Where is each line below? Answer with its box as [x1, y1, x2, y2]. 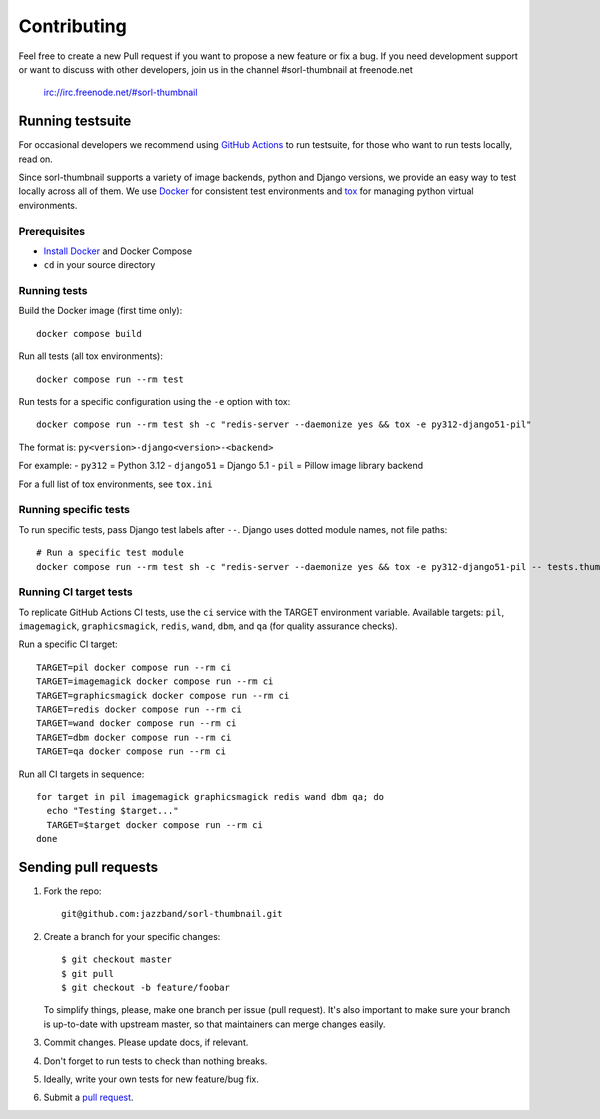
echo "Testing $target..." [46, 805, 179, 817]
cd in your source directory [43, 259, 156, 271]
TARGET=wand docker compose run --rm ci [36, 718, 237, 729]
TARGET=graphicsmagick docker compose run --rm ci [36, 690, 290, 701]
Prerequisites [18, 224, 85, 238]
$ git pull [61, 968, 115, 979]
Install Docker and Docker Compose [43, 245, 193, 257]
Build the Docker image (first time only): [18, 305, 183, 317]
